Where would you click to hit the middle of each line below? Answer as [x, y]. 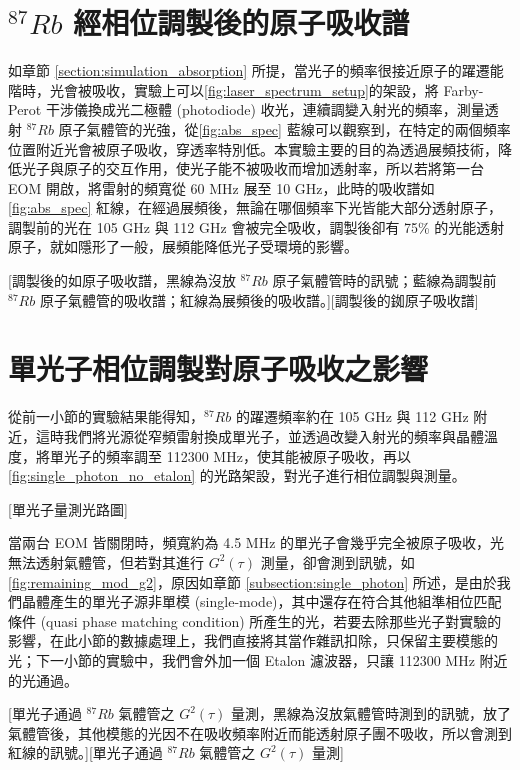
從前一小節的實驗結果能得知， [106, 416]
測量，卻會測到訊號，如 [337, 561]
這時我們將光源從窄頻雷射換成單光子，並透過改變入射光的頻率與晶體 [259, 435]
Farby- [463, 89]
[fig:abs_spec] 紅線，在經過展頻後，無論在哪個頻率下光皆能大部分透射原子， [255, 207]
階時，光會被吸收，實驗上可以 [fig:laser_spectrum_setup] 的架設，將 [223, 89]
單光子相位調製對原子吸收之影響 [218, 368]
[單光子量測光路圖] [68, 508]
